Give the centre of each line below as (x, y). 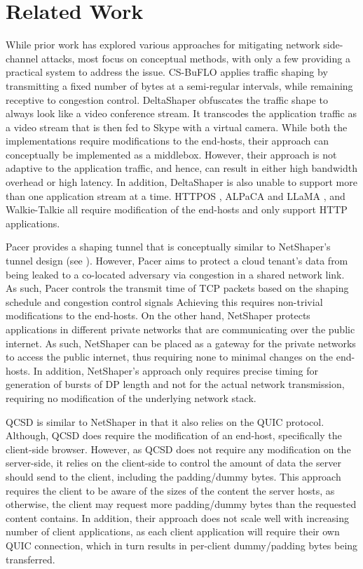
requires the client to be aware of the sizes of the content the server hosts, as (170, 490)
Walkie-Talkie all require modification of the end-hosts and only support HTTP (177, 209)
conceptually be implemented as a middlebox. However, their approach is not (171, 154)
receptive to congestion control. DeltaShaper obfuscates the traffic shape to (167, 99)
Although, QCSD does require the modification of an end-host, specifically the (174, 435)
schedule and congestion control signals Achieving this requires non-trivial (164, 301)
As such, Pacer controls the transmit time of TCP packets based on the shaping (177, 288)
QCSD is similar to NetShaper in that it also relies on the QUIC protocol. (165, 421)
